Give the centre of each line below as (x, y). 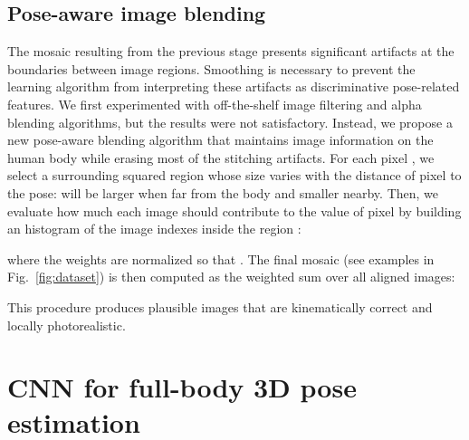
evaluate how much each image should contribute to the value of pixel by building (234, 210)
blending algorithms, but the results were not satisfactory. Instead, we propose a (230, 122)
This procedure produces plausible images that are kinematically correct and (220, 306)
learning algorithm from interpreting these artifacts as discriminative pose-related (234, 86)
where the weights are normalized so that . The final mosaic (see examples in (221, 258)
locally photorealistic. (67, 325)
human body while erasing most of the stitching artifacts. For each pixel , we (221, 157)
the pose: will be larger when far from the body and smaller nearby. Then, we (223, 192)
